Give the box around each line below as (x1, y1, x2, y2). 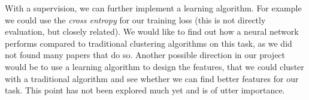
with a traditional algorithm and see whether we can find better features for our (5, 72, 299, 84)
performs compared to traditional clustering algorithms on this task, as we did (5, 37, 292, 49)
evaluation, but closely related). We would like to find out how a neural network (5, 25, 299, 38)
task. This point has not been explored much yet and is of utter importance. (5, 84, 285, 96)
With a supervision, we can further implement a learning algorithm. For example (5, 2, 302, 14)
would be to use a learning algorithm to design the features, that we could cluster (5, 60, 304, 72)
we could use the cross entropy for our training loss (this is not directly (5, 13, 266, 26)
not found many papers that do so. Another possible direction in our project (5, 49, 286, 61)
